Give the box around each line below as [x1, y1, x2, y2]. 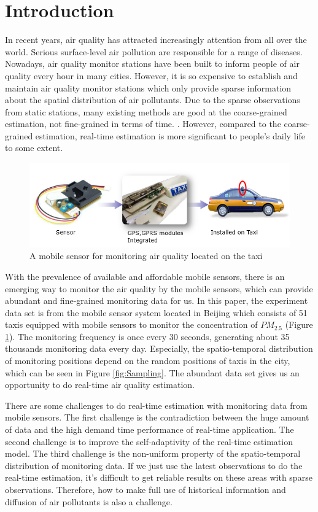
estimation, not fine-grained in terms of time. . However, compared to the [5, 117, 281, 130]
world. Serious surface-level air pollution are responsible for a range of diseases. [5, 45, 303, 58]
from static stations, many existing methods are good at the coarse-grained [5, 105, 287, 118]
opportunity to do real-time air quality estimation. [5, 378, 195, 391]
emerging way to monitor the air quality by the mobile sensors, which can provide [5, 282, 313, 295]
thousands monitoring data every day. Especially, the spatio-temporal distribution [5, 342, 313, 355]
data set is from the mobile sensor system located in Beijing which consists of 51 [5, 306, 308, 319]
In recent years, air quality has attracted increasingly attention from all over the [5, 33, 307, 46]
